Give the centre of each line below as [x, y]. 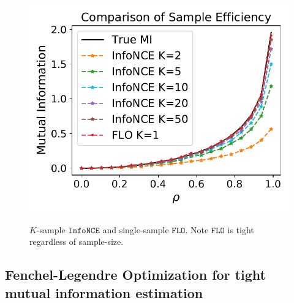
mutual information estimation [104, 292]
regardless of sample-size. [77, 241]
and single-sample [136, 229]
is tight [241, 229]
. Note [197, 229]
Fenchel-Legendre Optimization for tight [135, 275]
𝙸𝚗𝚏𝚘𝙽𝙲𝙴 [84, 230]
